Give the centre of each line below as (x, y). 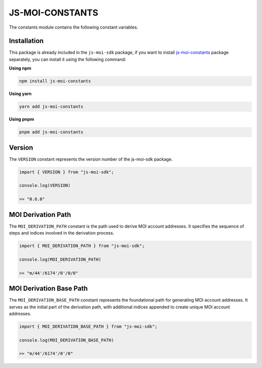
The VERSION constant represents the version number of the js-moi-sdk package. (91, 159)
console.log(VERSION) (45, 185)
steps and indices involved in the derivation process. (62, 233)
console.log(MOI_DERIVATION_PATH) (60, 259)
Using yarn (20, 94)
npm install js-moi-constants (55, 81)
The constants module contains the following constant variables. (74, 27)
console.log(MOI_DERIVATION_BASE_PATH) (66, 340)
